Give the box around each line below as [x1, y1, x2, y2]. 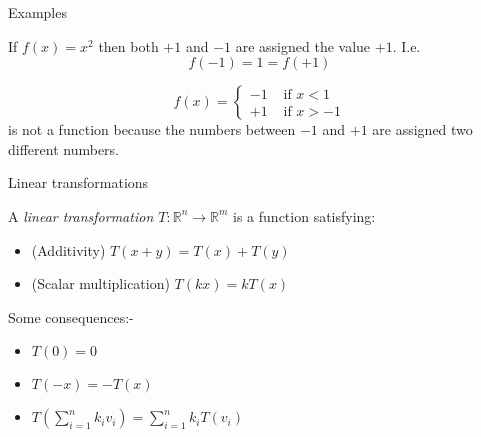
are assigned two [372, 119, 473, 140]
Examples [8, 2, 67, 22]
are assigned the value [235, 35, 371, 56]
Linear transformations [8, 172, 149, 193]
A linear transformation [8, 205, 154, 226]
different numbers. [8, 138, 119, 159]
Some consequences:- [8, 306, 134, 327]
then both [98, 35, 159, 56]
